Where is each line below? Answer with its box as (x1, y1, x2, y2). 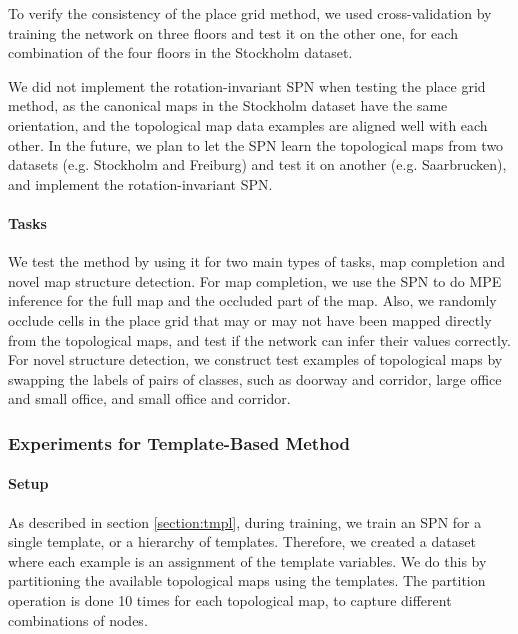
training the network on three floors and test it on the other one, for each (8, 22, 458, 43)
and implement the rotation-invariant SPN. (8, 173, 273, 194)
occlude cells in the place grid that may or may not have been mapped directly (8, 309, 492, 330)
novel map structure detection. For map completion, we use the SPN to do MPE (8, 270, 502, 291)
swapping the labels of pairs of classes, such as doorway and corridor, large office (8, 368, 502, 389)
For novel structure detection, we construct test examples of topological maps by (8, 349, 503, 370)
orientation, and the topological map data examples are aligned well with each (8, 114, 488, 135)
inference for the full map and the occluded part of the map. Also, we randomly (8, 290, 497, 311)
